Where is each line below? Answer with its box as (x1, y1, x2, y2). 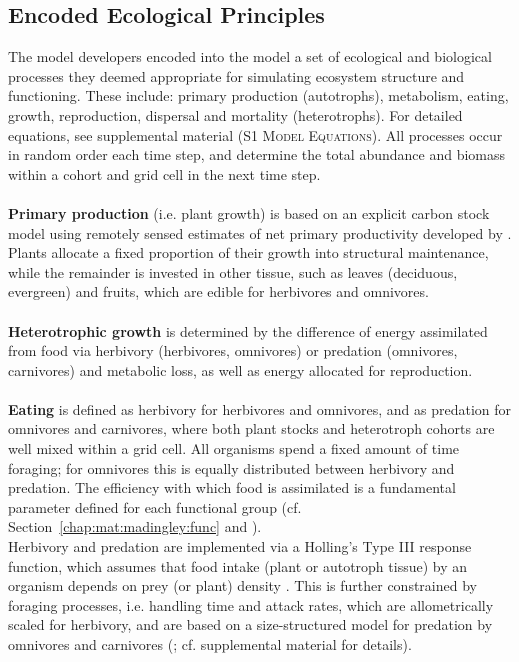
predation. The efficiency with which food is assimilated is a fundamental (8, 477, 456, 498)
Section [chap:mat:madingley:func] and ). (8, 516, 262, 537)
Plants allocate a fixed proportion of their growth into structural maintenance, (8, 242, 489, 263)
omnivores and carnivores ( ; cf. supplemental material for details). (8, 634, 412, 655)
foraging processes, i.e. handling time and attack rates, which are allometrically (8, 594, 494, 615)
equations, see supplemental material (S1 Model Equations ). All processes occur (8, 124, 503, 145)
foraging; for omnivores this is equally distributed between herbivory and (8, 457, 455, 478)
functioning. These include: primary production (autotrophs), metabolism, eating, (8, 85, 509, 106)
